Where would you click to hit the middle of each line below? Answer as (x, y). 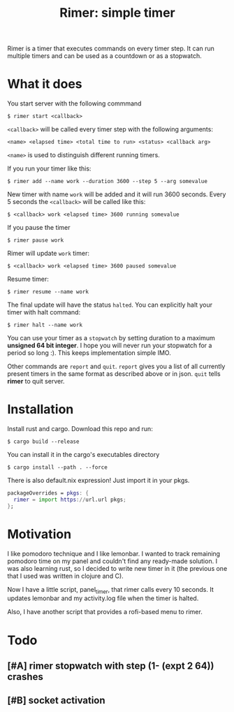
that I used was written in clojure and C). (65, 576)
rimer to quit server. (36, 382)
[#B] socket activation (57, 700)
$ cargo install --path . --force (58, 467)
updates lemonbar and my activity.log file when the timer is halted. (103, 598)
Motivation (39, 534)
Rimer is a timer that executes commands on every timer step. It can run (111, 49)
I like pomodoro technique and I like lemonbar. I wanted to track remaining (114, 553)
